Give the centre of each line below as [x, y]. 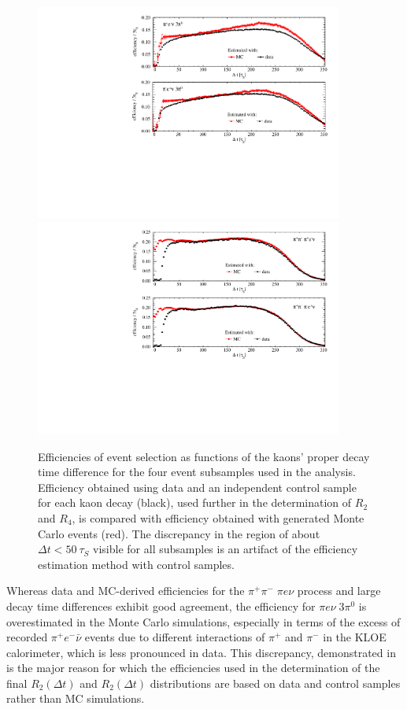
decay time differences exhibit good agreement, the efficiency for [161, 606]
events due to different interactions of [175, 637]
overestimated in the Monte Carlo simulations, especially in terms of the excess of [203, 621]
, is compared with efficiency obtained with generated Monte [218, 517]
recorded [27, 637]
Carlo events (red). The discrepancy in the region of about [179, 533]
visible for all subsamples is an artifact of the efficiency [226, 549]
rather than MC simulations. [76, 698]
